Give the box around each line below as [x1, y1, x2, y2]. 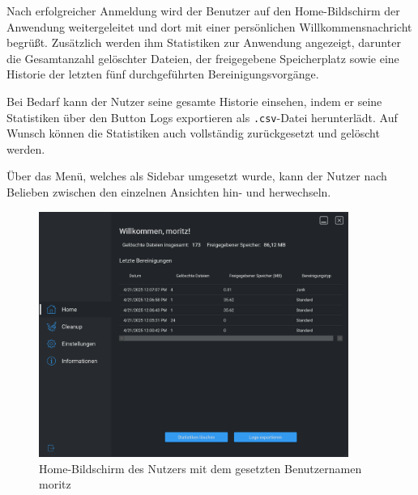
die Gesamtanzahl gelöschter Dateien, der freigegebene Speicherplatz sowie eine [6, 49, 399, 66]
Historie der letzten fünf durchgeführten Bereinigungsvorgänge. [6, 66, 319, 82]
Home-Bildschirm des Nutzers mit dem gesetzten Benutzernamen [39, 459, 362, 476]
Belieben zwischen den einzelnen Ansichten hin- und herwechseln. [6, 184, 331, 200]
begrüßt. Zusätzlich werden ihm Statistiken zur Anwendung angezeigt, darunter [6, 34, 401, 51]
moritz [39, 476, 71, 493]
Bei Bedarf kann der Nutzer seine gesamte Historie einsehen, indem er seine [6, 92, 382, 109]
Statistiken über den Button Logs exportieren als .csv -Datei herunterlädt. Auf [6, 108, 398, 125]
